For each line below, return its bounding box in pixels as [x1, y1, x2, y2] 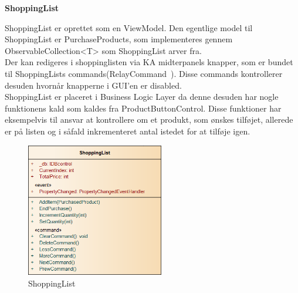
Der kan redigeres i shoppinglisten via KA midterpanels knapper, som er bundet [5, 56, 293, 68]
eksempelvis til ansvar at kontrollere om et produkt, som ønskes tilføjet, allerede [5, 113, 293, 126]
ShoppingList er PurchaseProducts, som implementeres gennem [5, 33, 233, 45]
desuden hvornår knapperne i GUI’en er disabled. [5, 79, 182, 91]
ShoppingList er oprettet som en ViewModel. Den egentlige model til [5, 21, 253, 33]
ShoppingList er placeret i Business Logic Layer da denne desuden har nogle [5, 90, 279, 103]
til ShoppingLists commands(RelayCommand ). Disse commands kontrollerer [5, 67, 283, 79]
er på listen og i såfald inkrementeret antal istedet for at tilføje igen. [5, 124, 250, 137]
